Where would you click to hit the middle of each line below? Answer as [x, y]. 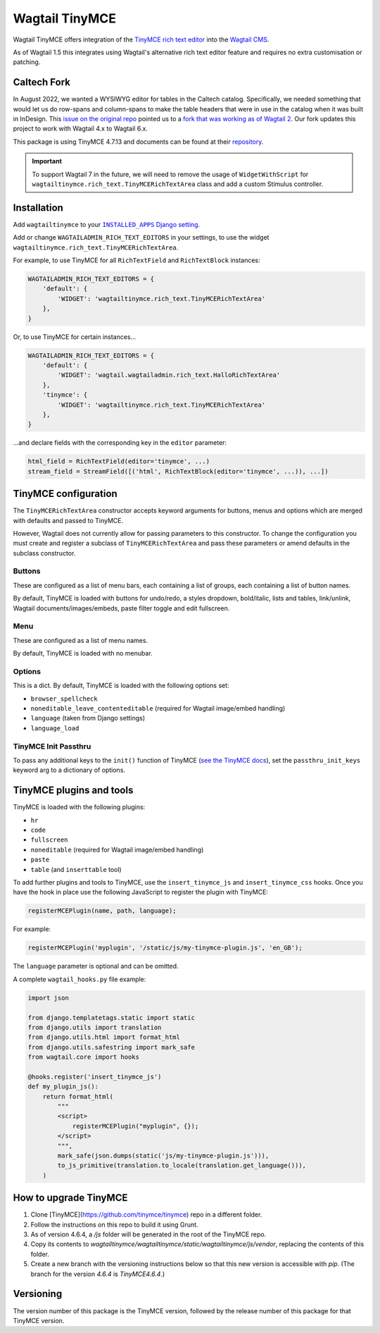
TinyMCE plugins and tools [73, 791]
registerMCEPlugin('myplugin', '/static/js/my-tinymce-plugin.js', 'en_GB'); [165, 948]
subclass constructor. [44, 553]
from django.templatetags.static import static [111, 1018]
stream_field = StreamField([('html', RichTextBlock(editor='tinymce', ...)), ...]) [178, 471]
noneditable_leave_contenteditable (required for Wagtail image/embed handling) [158, 708]
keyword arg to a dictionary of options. [69, 770]
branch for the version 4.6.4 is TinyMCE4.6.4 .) [98, 1274]
